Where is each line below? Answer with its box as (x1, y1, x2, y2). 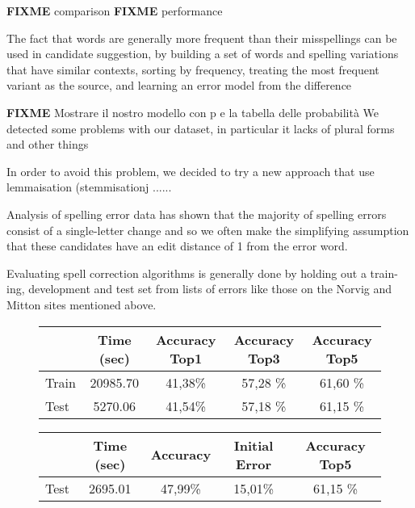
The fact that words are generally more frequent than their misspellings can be (6, 29, 397, 46)
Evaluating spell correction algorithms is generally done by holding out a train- (6, 264, 398, 281)
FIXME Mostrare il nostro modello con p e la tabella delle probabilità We (6, 103, 379, 120)
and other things (6, 136, 89, 153)
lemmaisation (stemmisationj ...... (6, 178, 172, 195)
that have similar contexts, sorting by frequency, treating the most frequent (6, 61, 379, 78)
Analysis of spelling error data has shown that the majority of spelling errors (6, 205, 387, 222)
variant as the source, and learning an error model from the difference (6, 77, 352, 94)
